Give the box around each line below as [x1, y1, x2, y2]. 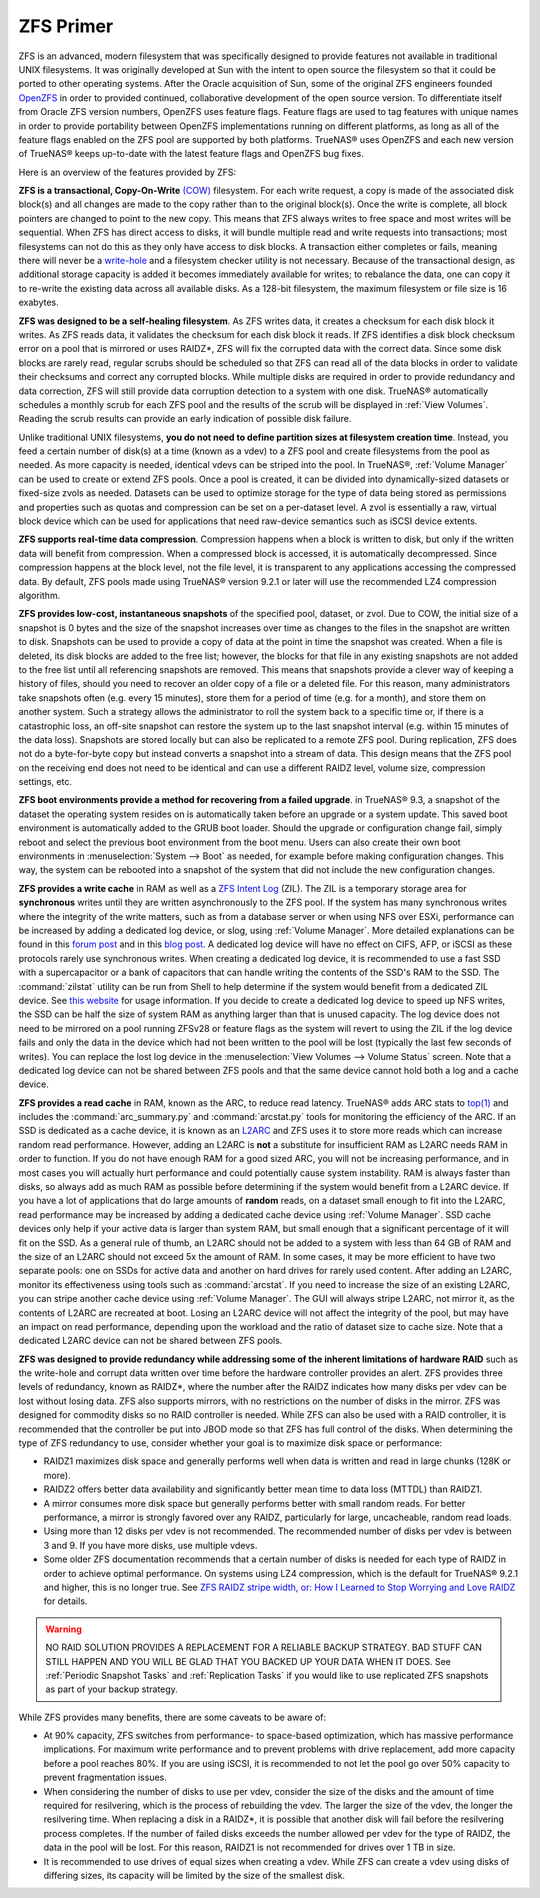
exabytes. [18, 296, 59, 309]
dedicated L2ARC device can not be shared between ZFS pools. [18, 1335, 283, 1347]
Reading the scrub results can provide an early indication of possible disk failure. [18, 413, 352, 425]
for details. [43, 1595, 88, 1607]
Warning [45, 1623, 82, 1635]
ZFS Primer [18, 15, 114, 37]
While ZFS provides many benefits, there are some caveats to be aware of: [18, 1711, 327, 1723]
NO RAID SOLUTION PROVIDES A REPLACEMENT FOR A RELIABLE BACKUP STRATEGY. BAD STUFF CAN [45, 1641, 482, 1654]
